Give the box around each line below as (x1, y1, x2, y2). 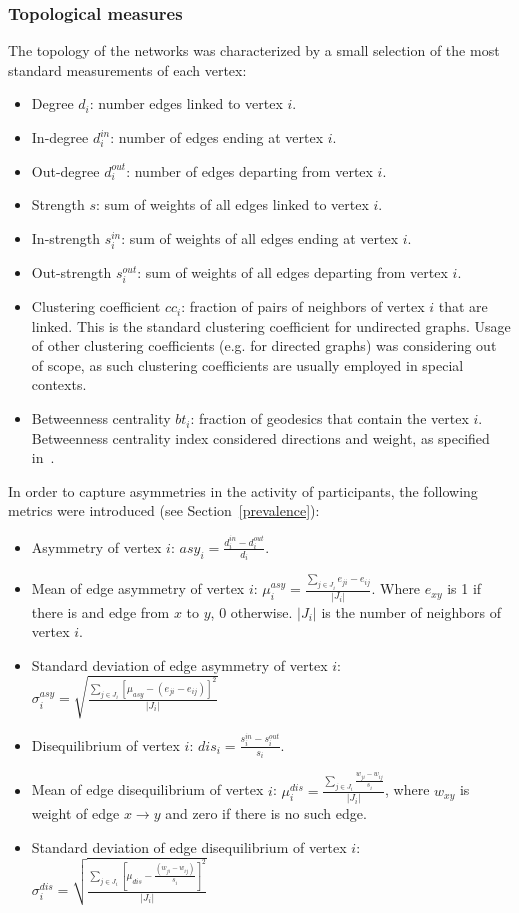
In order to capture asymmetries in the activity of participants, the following (8, 480, 478, 501)
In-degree (31, 127, 89, 147)
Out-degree (31, 160, 100, 181)
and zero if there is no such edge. (165, 803, 367, 823)
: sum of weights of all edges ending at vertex (121, 227, 399, 248)
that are (438, 296, 488, 317)
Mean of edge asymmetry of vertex (31, 578, 245, 599)
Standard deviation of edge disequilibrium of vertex (31, 836, 347, 857)
